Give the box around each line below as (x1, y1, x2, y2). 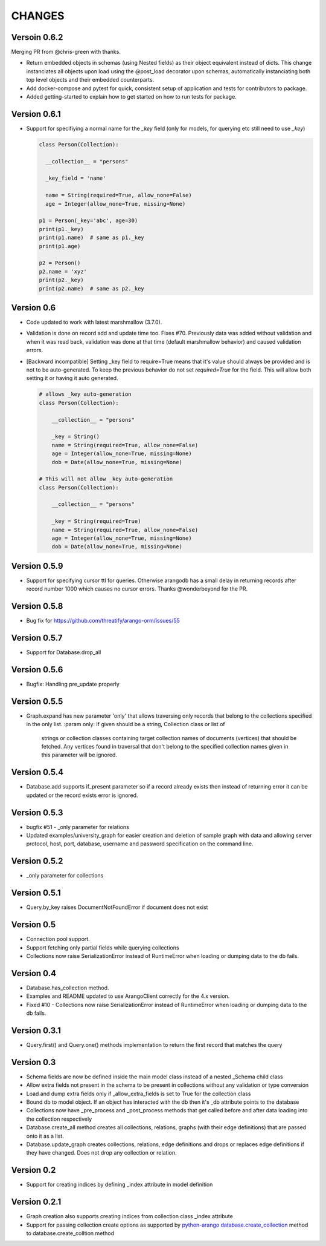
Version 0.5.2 (11, 856, 63, 867)
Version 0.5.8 (11, 601, 63, 611)
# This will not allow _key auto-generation (39, 476, 173, 482)
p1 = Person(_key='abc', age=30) (39, 217, 138, 224)
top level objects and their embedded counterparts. (26, 76, 155, 84)
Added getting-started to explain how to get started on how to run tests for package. (26, 93, 237, 100)
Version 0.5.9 (11, 560, 63, 571)
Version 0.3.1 (11, 1025, 62, 1035)
